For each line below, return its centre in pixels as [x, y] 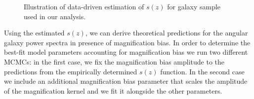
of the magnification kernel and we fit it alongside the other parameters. [113, 90]
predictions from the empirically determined [71, 71]
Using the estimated [34, 33]
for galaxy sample [194, 6]
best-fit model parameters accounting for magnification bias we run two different [126, 52]
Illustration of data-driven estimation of [84, 6]
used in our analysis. [55, 16]
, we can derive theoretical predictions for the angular [167, 33]
